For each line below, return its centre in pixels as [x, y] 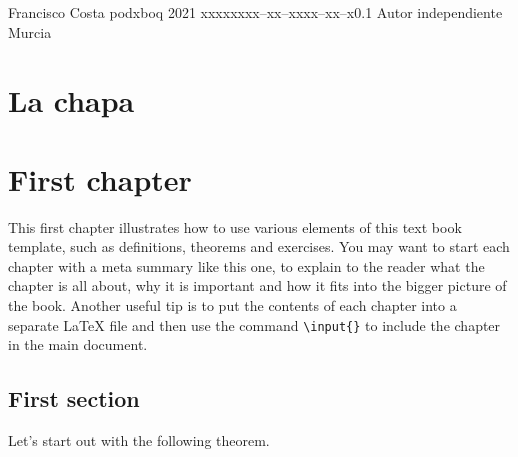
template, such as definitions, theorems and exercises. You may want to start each [259, 246]
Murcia [30, 31]
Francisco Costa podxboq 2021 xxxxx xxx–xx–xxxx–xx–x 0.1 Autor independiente [255, 12]
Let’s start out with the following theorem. [139, 440]
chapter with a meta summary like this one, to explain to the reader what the [246, 265]
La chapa [71, 100]
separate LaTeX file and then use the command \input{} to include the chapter [254, 324]
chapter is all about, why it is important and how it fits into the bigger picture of [257, 285]
